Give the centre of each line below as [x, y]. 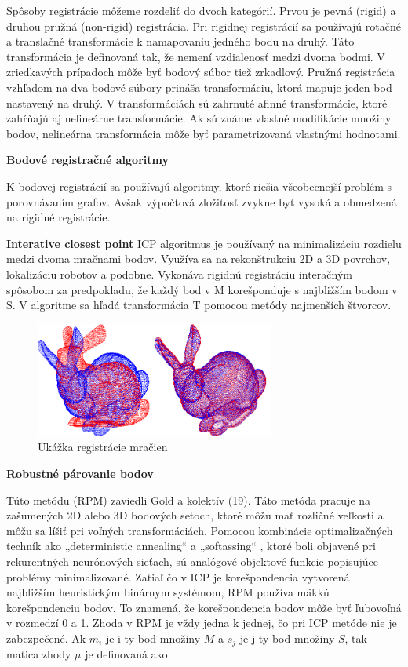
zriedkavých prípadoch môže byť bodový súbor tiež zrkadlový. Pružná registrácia [201, 72]
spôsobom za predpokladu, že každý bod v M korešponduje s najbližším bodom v [202, 289]
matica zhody [39, 654]
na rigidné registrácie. [58, 217]
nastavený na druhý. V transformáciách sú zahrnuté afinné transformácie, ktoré [197, 102]
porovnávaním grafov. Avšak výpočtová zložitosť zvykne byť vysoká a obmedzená [202, 201]
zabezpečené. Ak [46, 638]
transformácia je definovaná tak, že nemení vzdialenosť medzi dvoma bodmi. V [196, 56]
